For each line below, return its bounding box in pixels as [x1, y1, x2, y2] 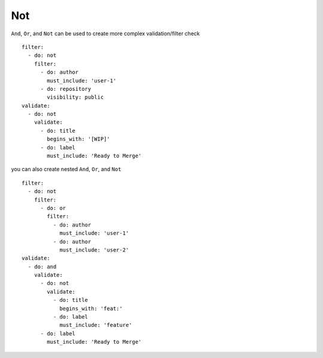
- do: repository [40, 85, 92, 92]
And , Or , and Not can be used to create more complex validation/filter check [11, 30, 200, 37]
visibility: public [47, 94, 104, 101]
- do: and [28, 263, 57, 270]
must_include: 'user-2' [59, 246, 129, 253]
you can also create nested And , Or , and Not [11, 166, 122, 173]
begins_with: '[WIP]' [47, 136, 111, 143]
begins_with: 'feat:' [59, 305, 123, 312]
